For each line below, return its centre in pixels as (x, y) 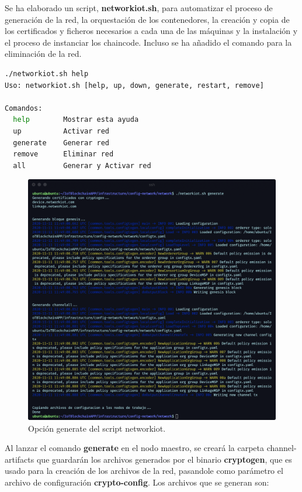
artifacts (20, 459)
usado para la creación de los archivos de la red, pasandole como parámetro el (144, 471)
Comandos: (24, 108)
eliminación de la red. (43, 54)
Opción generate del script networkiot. (97, 428)
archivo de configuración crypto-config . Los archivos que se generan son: (137, 482)
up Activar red (61, 131)
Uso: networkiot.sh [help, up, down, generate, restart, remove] (134, 85)
